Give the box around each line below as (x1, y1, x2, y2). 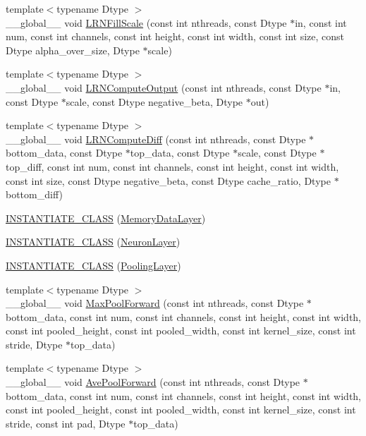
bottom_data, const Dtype (6, 145, 123, 160)
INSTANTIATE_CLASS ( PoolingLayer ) (6, 258, 181, 272)
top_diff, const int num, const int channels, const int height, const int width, (6, 159, 339, 174)
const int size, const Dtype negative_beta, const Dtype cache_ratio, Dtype (6, 173, 331, 188)
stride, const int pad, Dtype (6, 416, 126, 430)
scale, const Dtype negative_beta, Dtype (66, 94, 243, 109)
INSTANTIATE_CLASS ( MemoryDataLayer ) (6, 210, 206, 225)
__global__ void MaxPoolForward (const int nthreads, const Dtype (6, 296, 304, 310)
